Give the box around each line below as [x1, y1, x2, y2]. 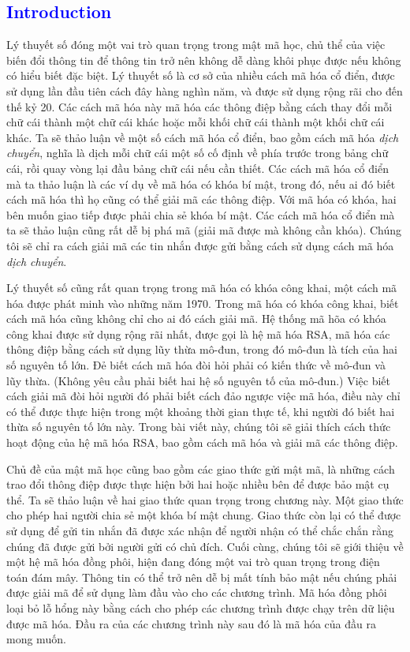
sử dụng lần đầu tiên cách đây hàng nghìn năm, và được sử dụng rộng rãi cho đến [6, 82, 403, 99]
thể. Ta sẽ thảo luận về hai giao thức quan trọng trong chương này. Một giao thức [6, 491, 404, 508]
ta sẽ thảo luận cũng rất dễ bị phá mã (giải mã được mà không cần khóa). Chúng [6, 222, 402, 238]
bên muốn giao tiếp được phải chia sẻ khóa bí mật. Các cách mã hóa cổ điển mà [6, 206, 395, 223]
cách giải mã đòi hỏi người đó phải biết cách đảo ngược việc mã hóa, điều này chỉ [6, 388, 401, 404]
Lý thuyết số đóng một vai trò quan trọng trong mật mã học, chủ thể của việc [6, 36, 386, 53]
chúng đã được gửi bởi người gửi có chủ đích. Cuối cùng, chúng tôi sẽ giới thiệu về [6, 538, 404, 554]
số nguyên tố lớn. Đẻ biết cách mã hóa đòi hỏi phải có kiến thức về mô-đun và [6, 357, 386, 373]
